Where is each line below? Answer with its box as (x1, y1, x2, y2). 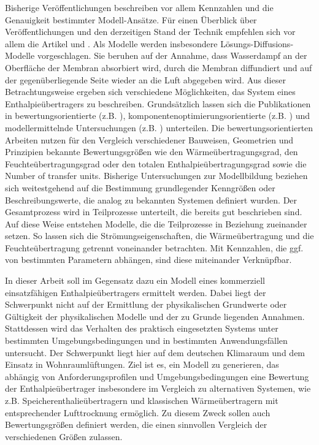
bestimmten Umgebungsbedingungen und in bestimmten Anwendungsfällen (5, 334, 288, 347)
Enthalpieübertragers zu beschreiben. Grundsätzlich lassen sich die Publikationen (5, 97, 311, 110)
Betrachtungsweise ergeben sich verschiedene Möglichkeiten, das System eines (5, 85, 296, 98)
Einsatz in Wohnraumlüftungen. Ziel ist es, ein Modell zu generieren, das (5, 358, 279, 371)
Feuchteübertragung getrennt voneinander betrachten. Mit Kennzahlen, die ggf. (5, 241, 304, 254)
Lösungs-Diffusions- (220, 37, 294, 50)
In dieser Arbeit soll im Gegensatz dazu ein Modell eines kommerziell (5, 274, 265, 287)
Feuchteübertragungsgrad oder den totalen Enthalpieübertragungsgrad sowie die (5, 157, 307, 170)
